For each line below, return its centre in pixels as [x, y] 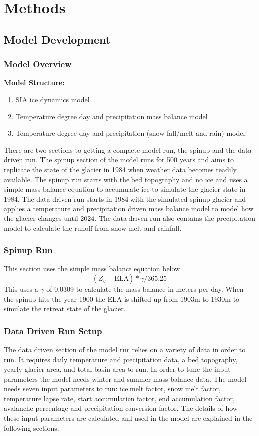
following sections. [32, 427]
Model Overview [38, 64]
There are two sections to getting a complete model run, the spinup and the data [128, 149]
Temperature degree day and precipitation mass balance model [112, 116]
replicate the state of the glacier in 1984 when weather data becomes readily [120, 169]
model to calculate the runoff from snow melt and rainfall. [93, 228]
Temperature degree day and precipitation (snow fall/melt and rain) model [130, 133]
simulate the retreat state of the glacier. [65, 309]
